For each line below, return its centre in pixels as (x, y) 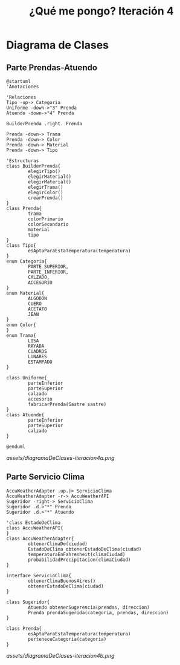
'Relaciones (21, 97)
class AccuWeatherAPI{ (35, 528)
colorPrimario (46, 219)
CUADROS (37, 352)
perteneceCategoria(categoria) (67, 639)
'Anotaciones (23, 87)
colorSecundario (48, 224)
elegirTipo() (44, 171)
